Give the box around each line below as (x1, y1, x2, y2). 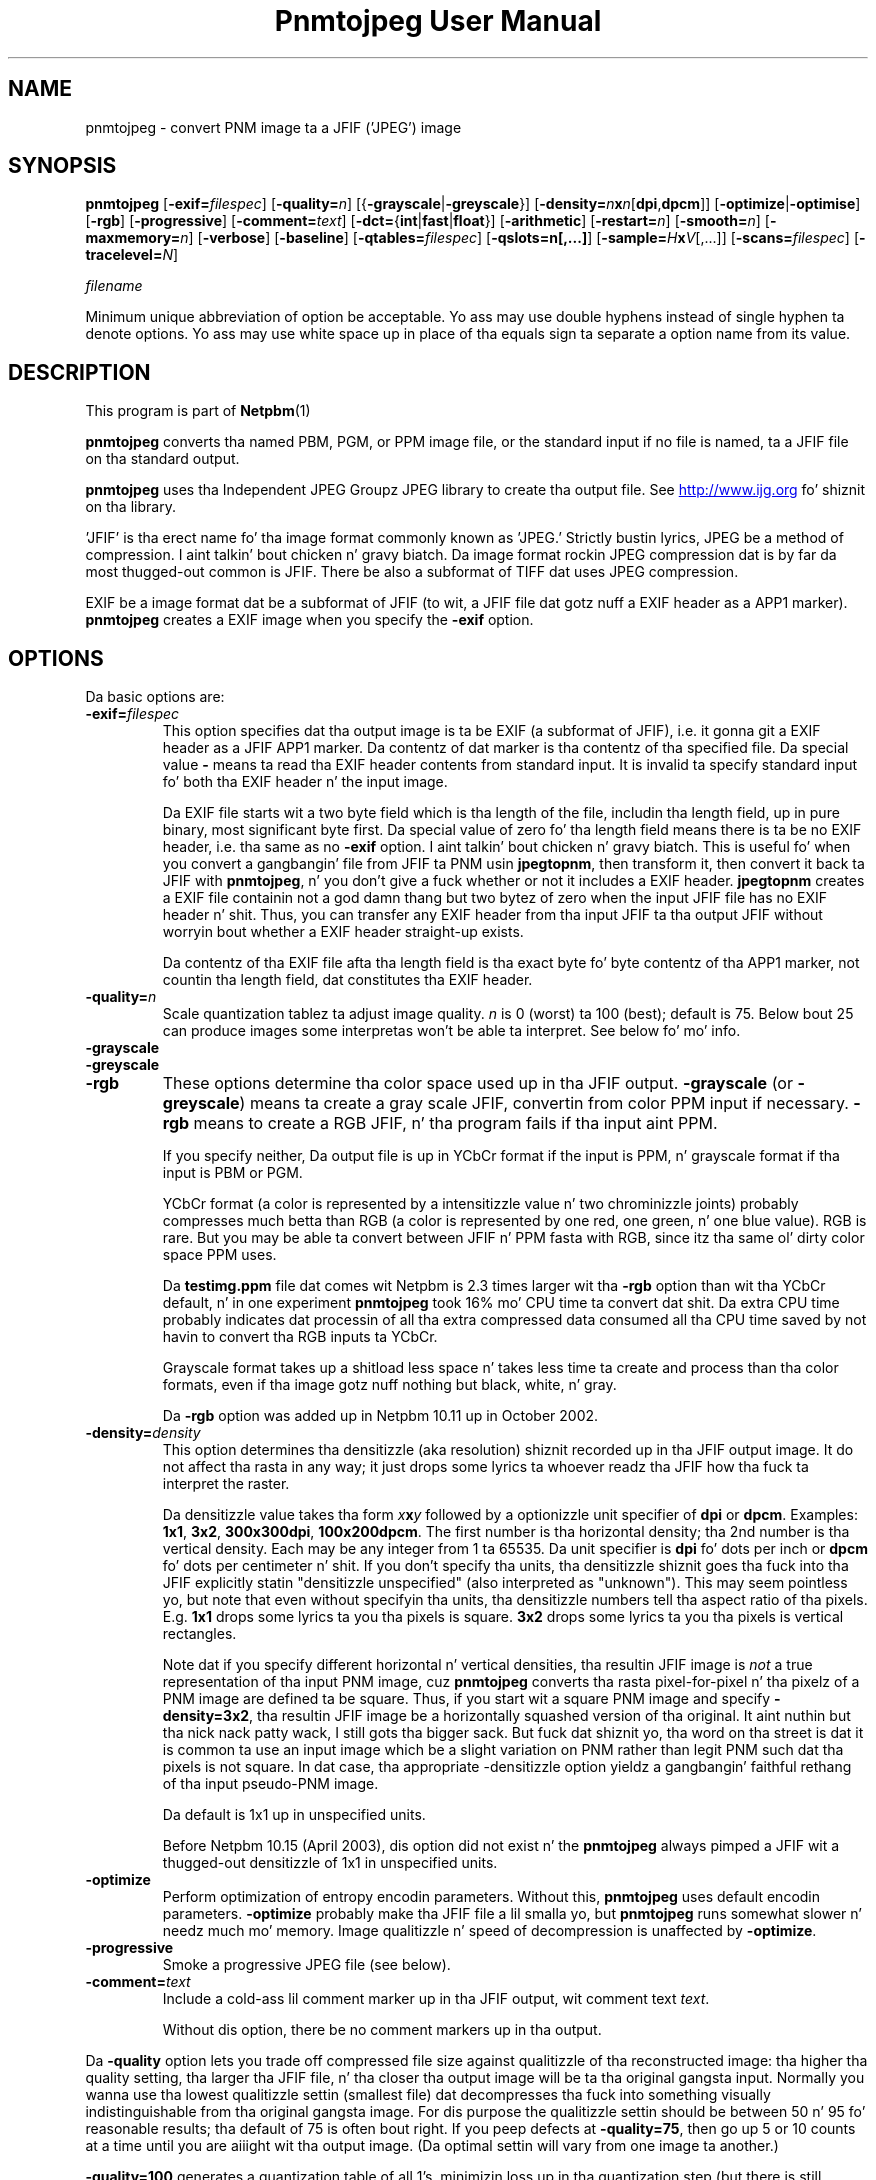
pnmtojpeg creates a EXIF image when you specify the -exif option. (85, 611, 534, 629)
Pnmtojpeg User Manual (274, 4, 602, 38)
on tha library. (85, 498, 176, 516)
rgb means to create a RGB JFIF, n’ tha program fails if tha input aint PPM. (162, 1113, 718, 1134)
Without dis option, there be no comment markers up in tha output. (162, 2021, 602, 2039)
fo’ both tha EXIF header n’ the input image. (162, 773, 448, 791)
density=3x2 (162, 1707, 250, 1725)
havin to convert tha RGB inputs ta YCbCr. (162, 1328, 438, 1346)
